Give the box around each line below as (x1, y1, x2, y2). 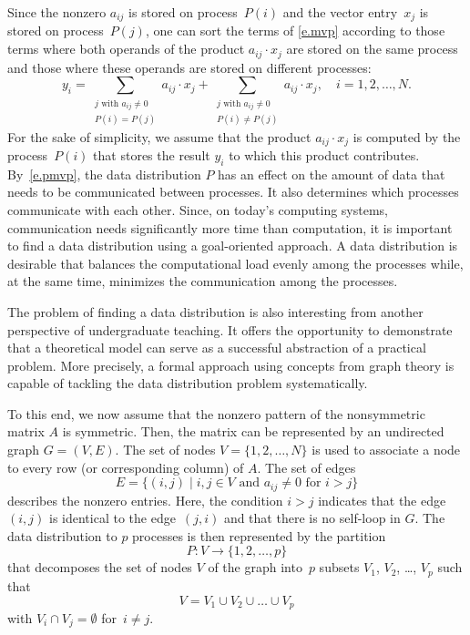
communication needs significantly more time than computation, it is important (7, 218, 453, 237)
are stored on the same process (286, 39, 458, 58)
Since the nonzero (7, 3, 107, 21)
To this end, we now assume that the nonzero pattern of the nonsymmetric (7, 404, 425, 423)
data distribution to (7, 526, 117, 545)
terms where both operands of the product (7, 39, 245, 58)
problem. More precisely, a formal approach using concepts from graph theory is (7, 355, 455, 374)
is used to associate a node (312, 440, 461, 459)
